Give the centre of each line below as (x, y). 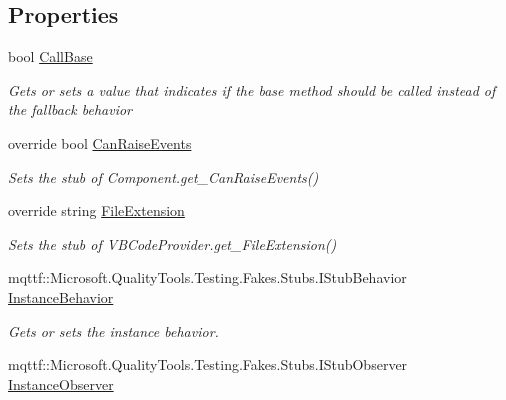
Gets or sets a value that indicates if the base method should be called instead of (252, 89)
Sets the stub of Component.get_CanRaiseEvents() (163, 176)
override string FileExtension (96, 210)
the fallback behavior (70, 109)
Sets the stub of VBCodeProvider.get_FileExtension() (172, 243)
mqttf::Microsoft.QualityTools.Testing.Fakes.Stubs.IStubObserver (208, 364)
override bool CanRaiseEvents (100, 142)
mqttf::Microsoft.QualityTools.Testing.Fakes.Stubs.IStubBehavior (207, 277)
